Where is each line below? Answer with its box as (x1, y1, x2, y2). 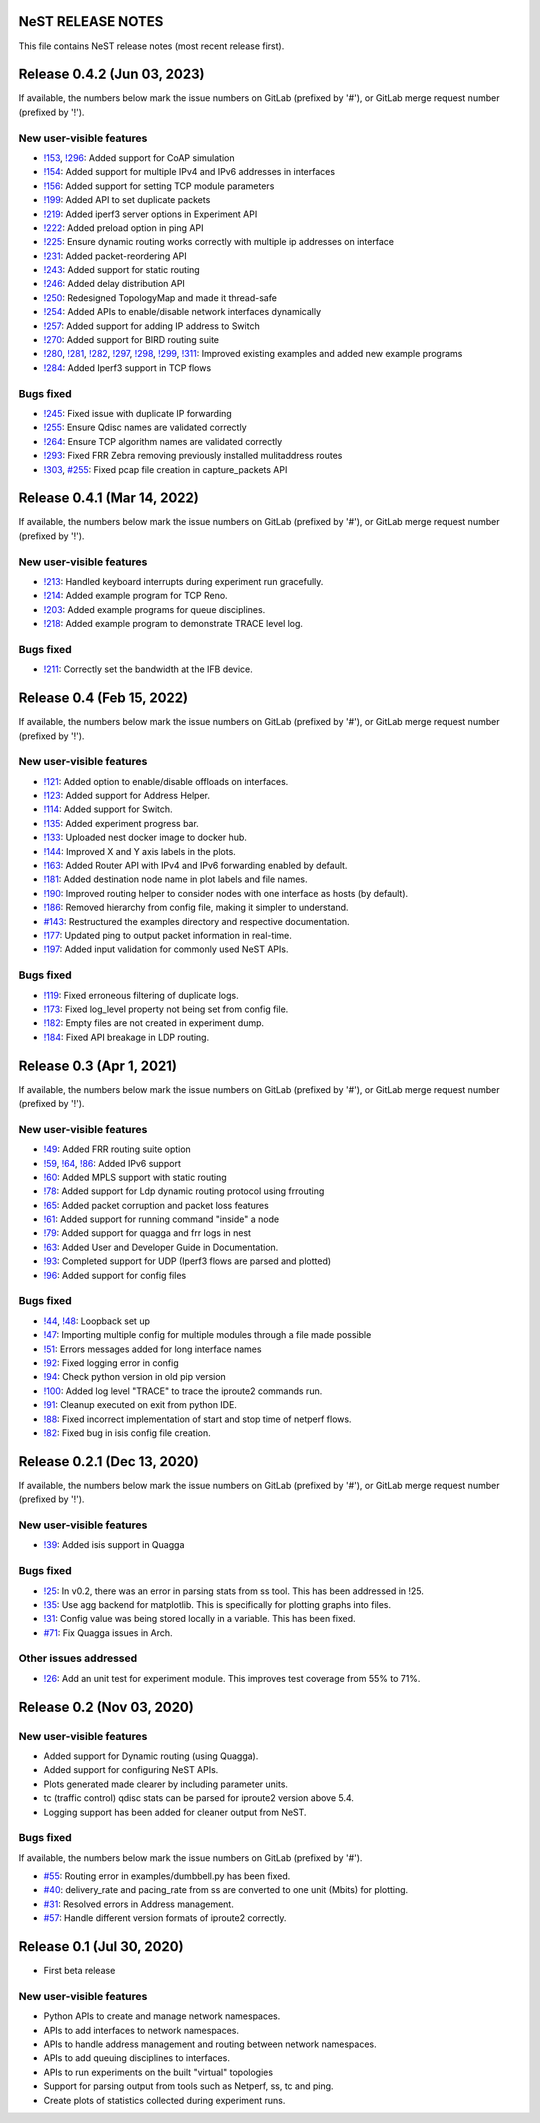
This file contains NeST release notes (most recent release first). (18, 40, 285, 52)
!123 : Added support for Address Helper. (43, 790, 210, 802)
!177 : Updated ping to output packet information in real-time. (43, 930, 292, 941)
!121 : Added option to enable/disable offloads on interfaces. (43, 775, 289, 787)
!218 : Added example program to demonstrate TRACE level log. (43, 618, 304, 630)
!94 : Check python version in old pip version (43, 1371, 227, 1383)
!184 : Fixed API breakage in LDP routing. (43, 1031, 210, 1043)
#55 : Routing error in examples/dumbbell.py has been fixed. (43, 1870, 291, 1882)
